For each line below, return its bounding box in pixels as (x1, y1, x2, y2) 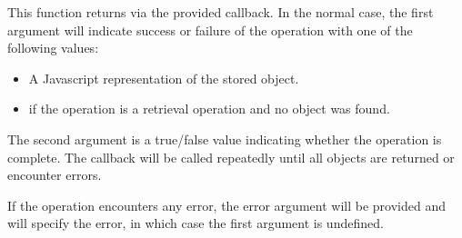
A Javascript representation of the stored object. (28, 68, 299, 87)
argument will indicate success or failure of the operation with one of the (7, 20, 413, 39)
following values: (7, 38, 99, 57)
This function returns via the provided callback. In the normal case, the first (7, 3, 434, 21)
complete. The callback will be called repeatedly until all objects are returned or (7, 147, 455, 166)
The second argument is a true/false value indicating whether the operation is (7, 129, 442, 148)
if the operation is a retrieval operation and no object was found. (28, 99, 390, 118)
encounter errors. (7, 165, 102, 184)
